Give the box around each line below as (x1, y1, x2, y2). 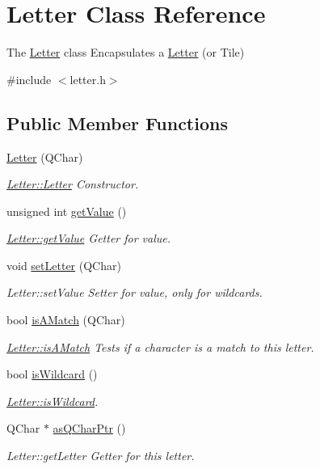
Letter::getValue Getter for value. (6, 230, 171, 247)
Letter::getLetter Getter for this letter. (6, 447, 195, 464)
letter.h (69, 70, 106, 87)
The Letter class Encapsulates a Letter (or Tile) (6, 44, 245, 61)
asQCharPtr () (53, 420, 126, 437)
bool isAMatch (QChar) (6, 311, 125, 328)
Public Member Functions (6, 110, 228, 135)
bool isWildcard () (6, 365, 98, 382)
